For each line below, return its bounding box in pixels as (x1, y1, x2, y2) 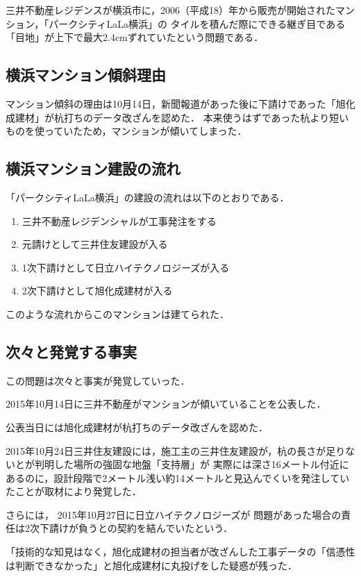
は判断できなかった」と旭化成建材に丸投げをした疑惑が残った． (6, 558, 297, 572)
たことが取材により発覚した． (6, 484, 142, 499)
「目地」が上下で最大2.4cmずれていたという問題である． (6, 30, 264, 44)
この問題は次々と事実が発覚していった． (6, 373, 190, 387)
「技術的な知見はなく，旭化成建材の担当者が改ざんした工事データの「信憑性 (6, 544, 355, 559)
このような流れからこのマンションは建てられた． (6, 306, 229, 321)
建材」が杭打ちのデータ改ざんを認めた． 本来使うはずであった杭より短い (15, 110, 349, 124)
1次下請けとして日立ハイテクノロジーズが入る (22, 260, 230, 274)
